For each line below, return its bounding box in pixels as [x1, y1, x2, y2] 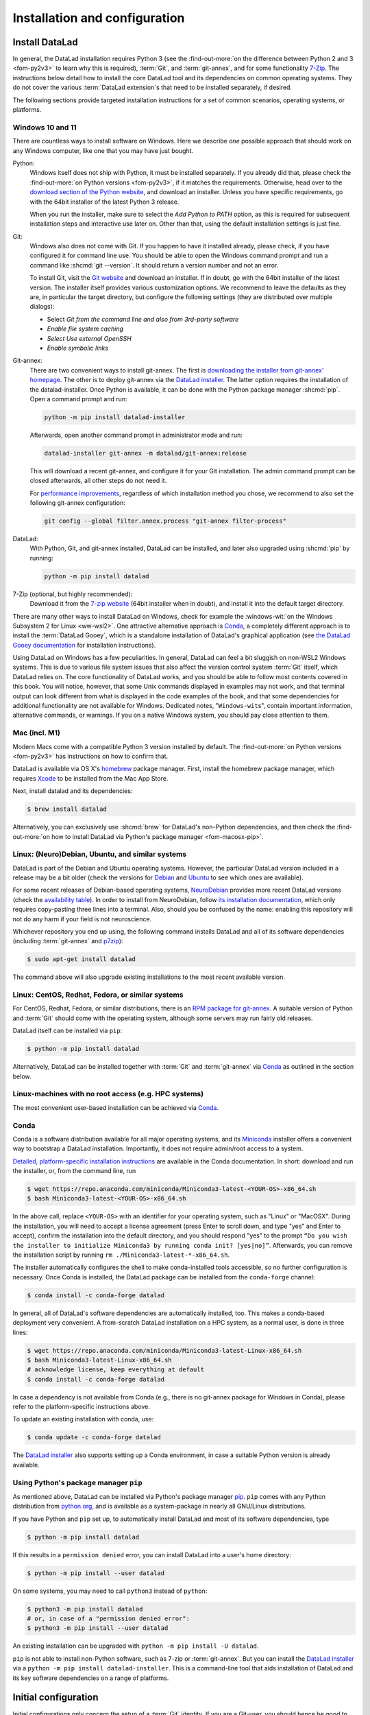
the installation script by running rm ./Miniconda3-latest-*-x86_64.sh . [12, 1251, 230, 1259]
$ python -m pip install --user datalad [27, 1569, 164, 1577]
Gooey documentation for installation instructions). [12, 641, 156, 649]
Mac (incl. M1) [12, 728, 61, 737]
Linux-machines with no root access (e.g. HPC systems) [12, 1089, 204, 1099]
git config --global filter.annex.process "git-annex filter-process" [44, 517, 287, 525]
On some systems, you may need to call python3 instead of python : [12, 1587, 208, 1595]
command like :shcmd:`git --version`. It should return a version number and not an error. [29, 261, 279, 269]
